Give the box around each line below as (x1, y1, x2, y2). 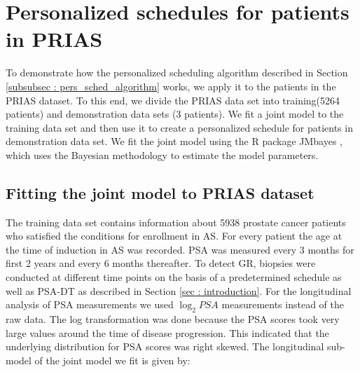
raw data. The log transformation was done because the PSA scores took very (6, 312, 340, 326)
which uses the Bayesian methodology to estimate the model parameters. (6, 147, 319, 162)
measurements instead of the (221, 297, 344, 312)
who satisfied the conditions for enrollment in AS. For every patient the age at (6, 228, 342, 243)
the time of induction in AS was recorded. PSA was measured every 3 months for (6, 242, 354, 256)
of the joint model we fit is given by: (34, 352, 191, 367)
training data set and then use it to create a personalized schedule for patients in (6, 120, 353, 135)
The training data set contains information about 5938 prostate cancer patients (6, 214, 346, 229)
